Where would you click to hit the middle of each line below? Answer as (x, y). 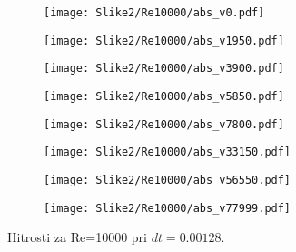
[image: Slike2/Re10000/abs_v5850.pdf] (164, 96)
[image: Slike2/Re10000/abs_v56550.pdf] (168, 180)
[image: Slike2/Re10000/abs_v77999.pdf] (168, 208)
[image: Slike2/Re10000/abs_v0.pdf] (154, 13)
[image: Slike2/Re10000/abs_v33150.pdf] (168, 152)
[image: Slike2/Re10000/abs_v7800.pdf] (164, 124)
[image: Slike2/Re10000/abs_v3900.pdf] (164, 69)
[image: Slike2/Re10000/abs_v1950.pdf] (164, 40)
